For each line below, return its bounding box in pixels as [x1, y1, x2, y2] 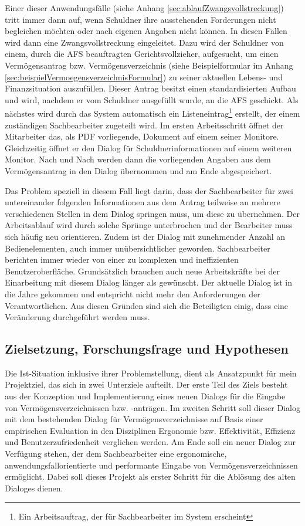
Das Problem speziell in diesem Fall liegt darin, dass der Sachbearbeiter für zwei [5, 184, 293, 196]
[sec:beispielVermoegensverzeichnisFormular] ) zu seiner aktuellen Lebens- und [5, 70, 283, 83]
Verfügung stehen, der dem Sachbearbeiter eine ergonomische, [5, 447, 227, 460]
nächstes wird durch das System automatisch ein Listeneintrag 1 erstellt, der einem [5, 106, 300, 119]
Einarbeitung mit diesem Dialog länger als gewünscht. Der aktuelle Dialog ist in [5, 276, 293, 289]
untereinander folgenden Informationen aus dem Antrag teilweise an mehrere [5, 196, 280, 208]
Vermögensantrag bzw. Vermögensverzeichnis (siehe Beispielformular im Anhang [5, 59, 293, 71]
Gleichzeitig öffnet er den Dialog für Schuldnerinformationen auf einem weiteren [5, 141, 292, 154]
